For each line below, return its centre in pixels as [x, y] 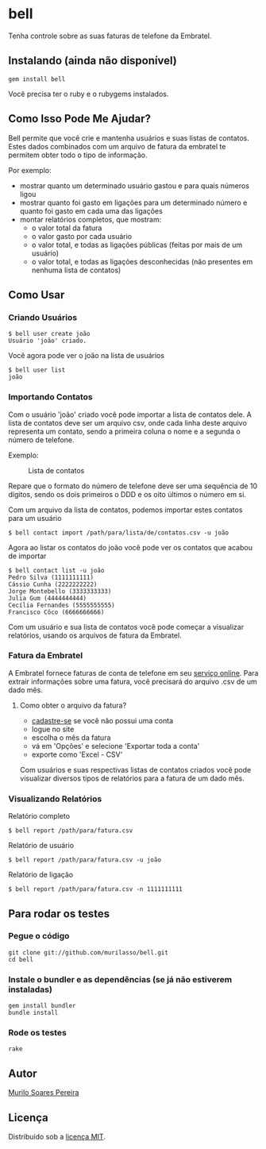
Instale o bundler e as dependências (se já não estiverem [120, 979]
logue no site [53, 729]
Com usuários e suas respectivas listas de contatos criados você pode [135, 769]
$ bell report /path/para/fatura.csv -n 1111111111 [95, 889]
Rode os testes [38, 1033]
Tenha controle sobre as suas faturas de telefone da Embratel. [110, 36]
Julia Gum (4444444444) [48, 598]
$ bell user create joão [49, 334]
